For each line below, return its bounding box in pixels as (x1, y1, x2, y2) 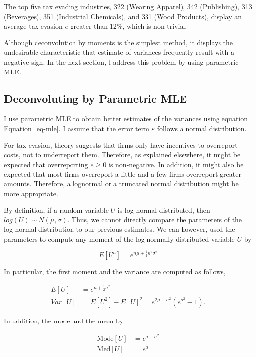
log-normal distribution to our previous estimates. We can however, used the (4, 224, 235, 234)
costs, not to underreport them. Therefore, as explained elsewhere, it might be (4, 149, 241, 160)
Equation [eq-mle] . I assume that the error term (4, 123, 149, 133)
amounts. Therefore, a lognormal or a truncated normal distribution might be (4, 178, 239, 188)
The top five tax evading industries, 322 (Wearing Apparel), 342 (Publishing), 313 (4, 1, 252, 11)
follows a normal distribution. (157, 123, 247, 133)
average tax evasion (4, 21, 63, 31)
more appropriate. (4, 188, 58, 198)
